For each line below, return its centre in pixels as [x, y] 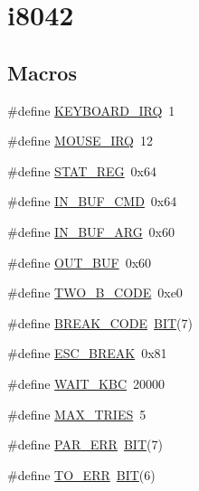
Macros [42, 72]
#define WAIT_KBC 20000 [86, 383]
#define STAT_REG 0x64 [82, 170]
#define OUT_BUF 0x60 [80, 262]
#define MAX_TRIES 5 [77, 414]
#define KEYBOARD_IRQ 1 [91, 110]
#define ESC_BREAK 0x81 [87, 353]
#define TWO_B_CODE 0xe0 [95, 293]
